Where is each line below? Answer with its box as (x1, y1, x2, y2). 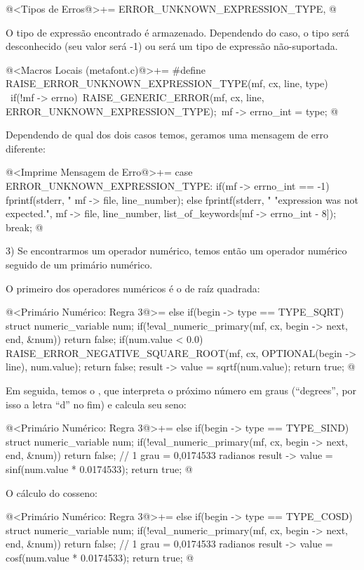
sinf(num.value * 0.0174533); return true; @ (6, 462, 193, 477)
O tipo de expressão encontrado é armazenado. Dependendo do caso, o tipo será (6, 25, 349, 39)
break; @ (6, 219, 43, 234)
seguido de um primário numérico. (6, 257, 153, 271)
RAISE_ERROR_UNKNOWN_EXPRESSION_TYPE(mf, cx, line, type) (6, 76, 328, 91)
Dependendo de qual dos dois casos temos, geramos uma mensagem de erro (6, 127, 329, 142)
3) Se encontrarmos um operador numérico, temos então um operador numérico (6, 243, 347, 258)
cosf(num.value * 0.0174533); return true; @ (6, 550, 194, 564)
